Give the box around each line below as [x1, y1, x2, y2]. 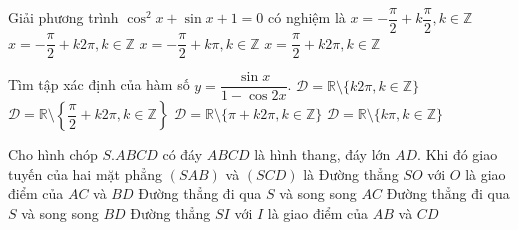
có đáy [162, 144, 203, 165]
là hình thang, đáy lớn [254, 144, 391, 165]
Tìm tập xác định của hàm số [8, 74, 190, 95]
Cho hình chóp [8, 144, 98, 165]
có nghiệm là [268, 7, 346, 28]
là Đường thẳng [303, 163, 399, 184]
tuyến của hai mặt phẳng [8, 163, 163, 184]
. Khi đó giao [417, 144, 498, 165]
